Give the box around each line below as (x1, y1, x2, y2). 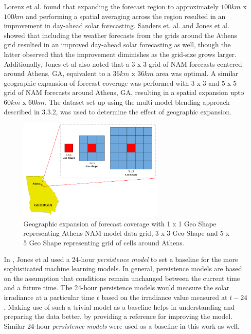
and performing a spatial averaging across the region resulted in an (26, 11, 226, 21)
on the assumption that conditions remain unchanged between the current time (4, 273, 240, 283)
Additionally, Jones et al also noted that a (4, 58, 129, 69)
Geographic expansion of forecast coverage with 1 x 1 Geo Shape (23, 218, 216, 228)
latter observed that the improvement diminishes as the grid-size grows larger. (4, 49, 236, 59)
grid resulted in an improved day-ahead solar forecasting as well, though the (4, 39, 231, 50)
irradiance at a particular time (4, 292, 95, 302)
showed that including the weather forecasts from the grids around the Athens (4, 30, 237, 40)
